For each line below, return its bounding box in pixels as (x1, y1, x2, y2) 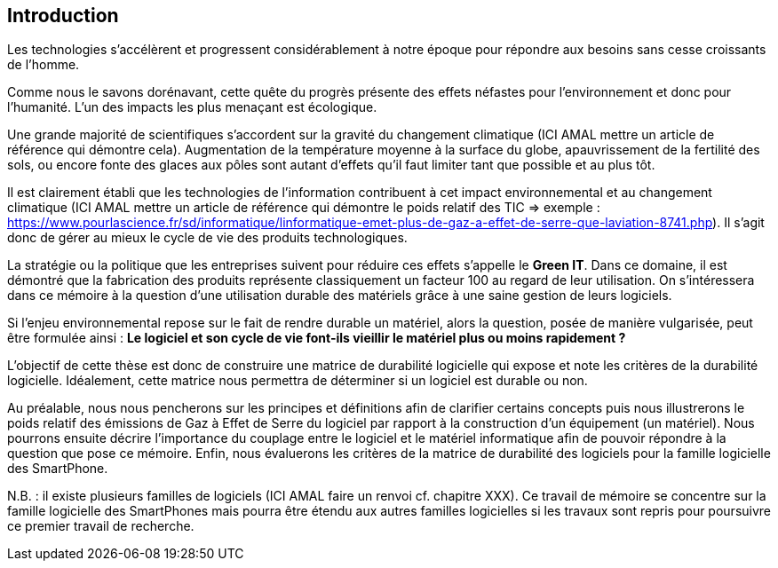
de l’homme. (7, 57, 80, 73)
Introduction (7, 4, 119, 27)
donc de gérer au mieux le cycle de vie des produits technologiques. (7, 230, 408, 246)
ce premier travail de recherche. (7, 518, 194, 534)
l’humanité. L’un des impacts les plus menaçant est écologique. (7, 99, 377, 115)
